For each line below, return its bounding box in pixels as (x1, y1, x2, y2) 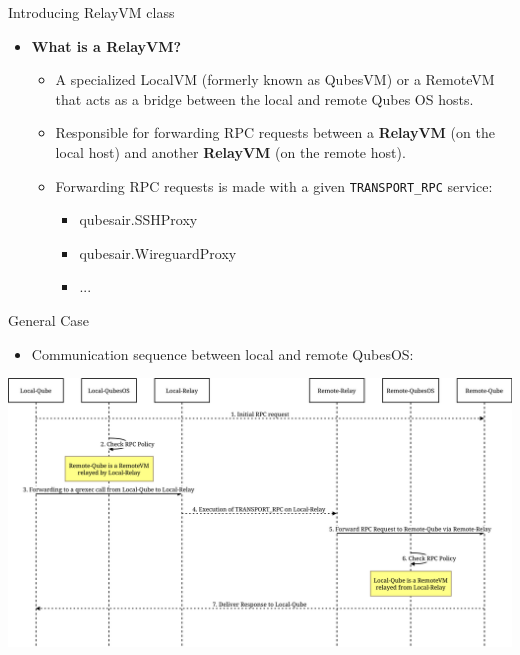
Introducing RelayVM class (8, 2, 175, 22)
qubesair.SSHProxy (79, 209, 198, 230)
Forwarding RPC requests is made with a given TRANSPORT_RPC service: (55, 175, 493, 196)
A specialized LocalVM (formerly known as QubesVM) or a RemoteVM (55, 69, 495, 90)
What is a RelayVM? (31, 35, 182, 56)
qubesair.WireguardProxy (79, 242, 237, 263)
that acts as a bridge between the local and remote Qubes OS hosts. (55, 88, 474, 109)
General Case (8, 310, 90, 330)
